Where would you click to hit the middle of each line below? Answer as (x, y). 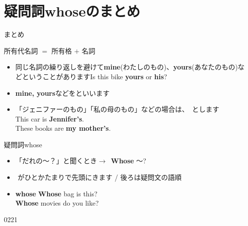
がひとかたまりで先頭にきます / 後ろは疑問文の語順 (99, 177)
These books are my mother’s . (63, 128)
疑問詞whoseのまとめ (72, 11)
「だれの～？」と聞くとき (56, 161)
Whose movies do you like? (57, 203)
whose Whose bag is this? (56, 193)
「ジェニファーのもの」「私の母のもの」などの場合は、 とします (117, 109)
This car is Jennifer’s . (50, 118)
